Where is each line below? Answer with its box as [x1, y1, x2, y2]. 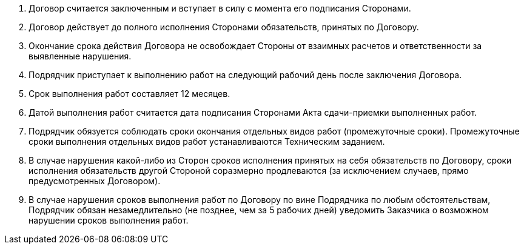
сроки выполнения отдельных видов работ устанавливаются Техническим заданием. [29, 136, 385, 147]
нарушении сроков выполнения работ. [29, 215, 189, 225]
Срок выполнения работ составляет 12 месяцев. [29, 88, 230, 99]
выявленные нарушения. [29, 51, 132, 61]
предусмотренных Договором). [29, 176, 161, 186]
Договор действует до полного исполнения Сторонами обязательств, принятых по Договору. [29, 22, 419, 32]
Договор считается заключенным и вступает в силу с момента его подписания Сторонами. [29, 3, 411, 13]
